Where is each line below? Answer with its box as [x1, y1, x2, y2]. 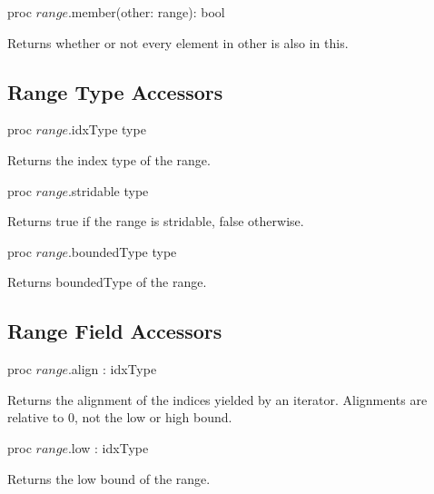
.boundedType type [67, 242, 177, 261]
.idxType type [67, 120, 146, 139]
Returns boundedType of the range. [7, 272, 207, 291]
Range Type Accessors [7, 77, 223, 105]
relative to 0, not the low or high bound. [7, 408, 232, 427]
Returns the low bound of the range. [7, 469, 211, 488]
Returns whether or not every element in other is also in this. [7, 33, 349, 52]
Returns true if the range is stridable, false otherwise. [7, 212, 304, 231]
